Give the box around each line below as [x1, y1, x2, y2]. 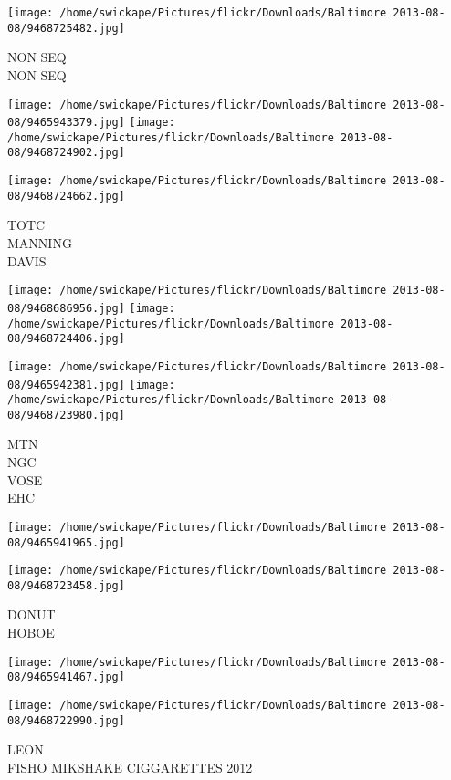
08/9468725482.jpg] [7, 21, 125, 35]
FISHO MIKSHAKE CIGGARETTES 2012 [7, 757, 253, 776]
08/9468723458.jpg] [7, 578, 125, 592]
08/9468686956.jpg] [7, 301, 125, 315]
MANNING [7, 234, 72, 253]
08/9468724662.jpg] [7, 189, 125, 203]
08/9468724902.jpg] [7, 146, 125, 160]
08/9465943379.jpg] [7, 116, 125, 130]
